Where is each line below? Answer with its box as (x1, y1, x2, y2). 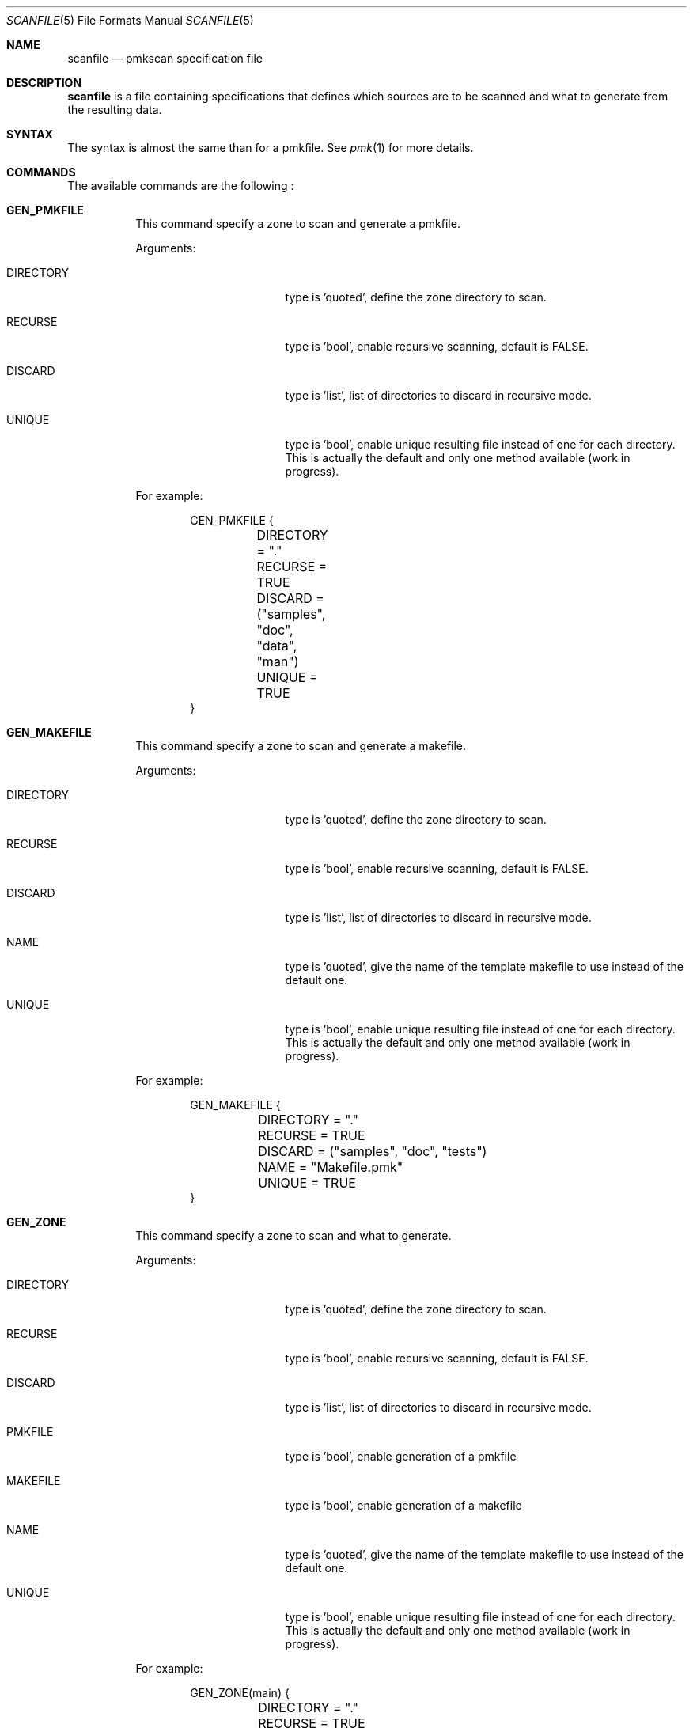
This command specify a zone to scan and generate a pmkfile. (135, 217, 460, 230)
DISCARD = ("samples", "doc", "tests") (258, 1143, 487, 1159)
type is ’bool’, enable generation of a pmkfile (285, 1449, 517, 1463)
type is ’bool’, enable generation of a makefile (285, 1499, 522, 1512)
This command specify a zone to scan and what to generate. (135, 1229, 452, 1242)
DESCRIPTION (6, 76, 82, 89)
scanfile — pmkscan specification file (67, 51, 263, 65)
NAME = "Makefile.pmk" (258, 1159, 403, 1175)
